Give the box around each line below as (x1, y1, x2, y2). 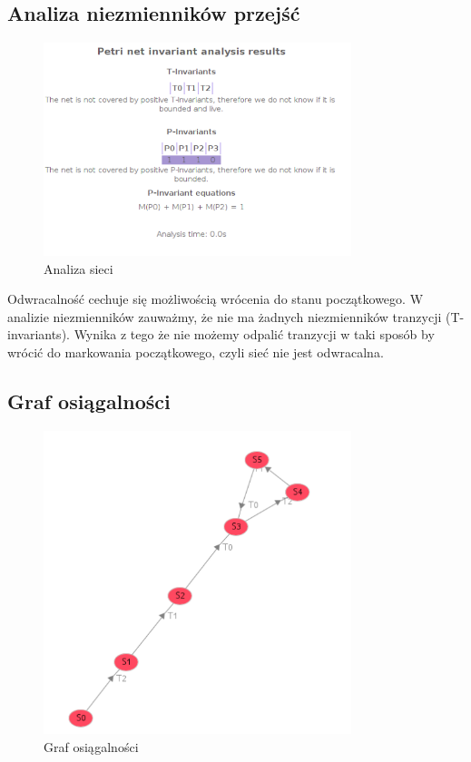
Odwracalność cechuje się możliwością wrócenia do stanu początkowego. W (7, 289, 424, 308)
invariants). (7, 325, 70, 344)
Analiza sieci (44, 259, 113, 278)
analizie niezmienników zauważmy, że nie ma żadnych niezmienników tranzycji (7, 307, 442, 326)
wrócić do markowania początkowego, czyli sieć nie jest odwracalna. (7, 343, 384, 362)
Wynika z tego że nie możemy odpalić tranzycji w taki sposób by (74, 325, 435, 344)
